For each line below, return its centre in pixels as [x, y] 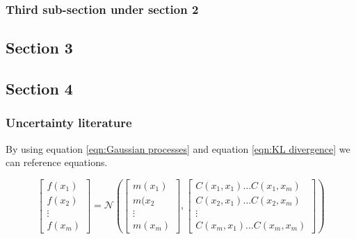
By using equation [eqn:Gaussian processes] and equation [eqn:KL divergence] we [178, 148]
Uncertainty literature [69, 123]
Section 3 [39, 48]
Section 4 [39, 89]
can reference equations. [57, 162]
